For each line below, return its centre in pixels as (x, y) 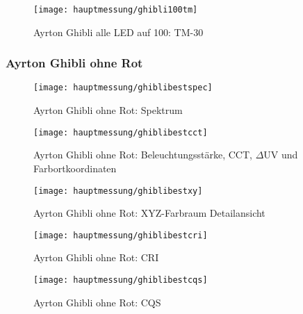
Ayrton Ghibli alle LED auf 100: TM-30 (118, 32)
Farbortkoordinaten (75, 168)
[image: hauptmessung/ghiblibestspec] (123, 88)
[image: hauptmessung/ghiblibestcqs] (121, 280)
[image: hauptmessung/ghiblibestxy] (118, 191)
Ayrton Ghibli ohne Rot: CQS (97, 302)
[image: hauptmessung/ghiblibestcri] (121, 235)
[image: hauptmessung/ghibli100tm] (116, 10)
